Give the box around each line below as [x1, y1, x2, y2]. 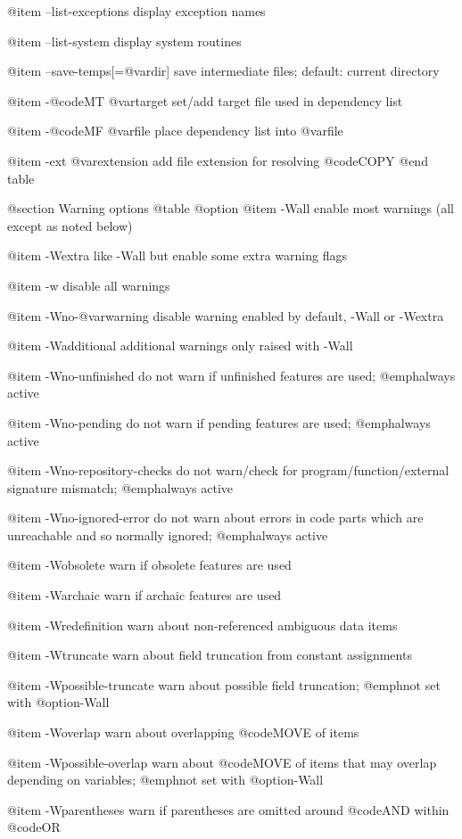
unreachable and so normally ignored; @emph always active [7, 525, 328, 544]
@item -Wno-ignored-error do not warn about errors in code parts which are [7, 508, 424, 527]
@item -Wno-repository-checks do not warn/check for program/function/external [7, 461, 450, 480]
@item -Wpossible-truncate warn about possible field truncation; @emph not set [7, 675, 441, 694]
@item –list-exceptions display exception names [7, 2, 266, 20]
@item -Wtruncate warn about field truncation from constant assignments [7, 646, 412, 664]
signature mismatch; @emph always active [7, 478, 234, 497]
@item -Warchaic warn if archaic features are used [7, 586, 282, 605]
